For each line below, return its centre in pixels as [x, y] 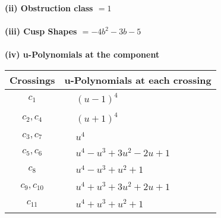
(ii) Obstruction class [49, 8]
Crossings [32, 80]
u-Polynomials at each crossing [138, 80]
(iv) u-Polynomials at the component [82, 54]
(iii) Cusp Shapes [41, 31]
